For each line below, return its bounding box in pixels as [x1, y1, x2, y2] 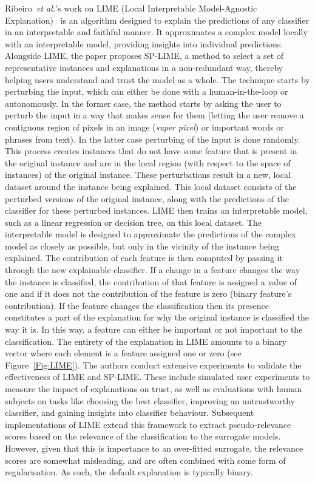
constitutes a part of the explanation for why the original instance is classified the [5, 311, 310, 324]
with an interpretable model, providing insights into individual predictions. [5, 37, 283, 50]
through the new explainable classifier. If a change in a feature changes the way [5, 263, 300, 276]
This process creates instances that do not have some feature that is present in [5, 144, 297, 157]
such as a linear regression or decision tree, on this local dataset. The [5, 216, 262, 228]
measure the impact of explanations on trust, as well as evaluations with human [5, 382, 302, 395]
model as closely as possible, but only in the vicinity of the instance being [5, 239, 279, 252]
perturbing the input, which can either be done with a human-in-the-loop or [5, 85, 288, 98]
